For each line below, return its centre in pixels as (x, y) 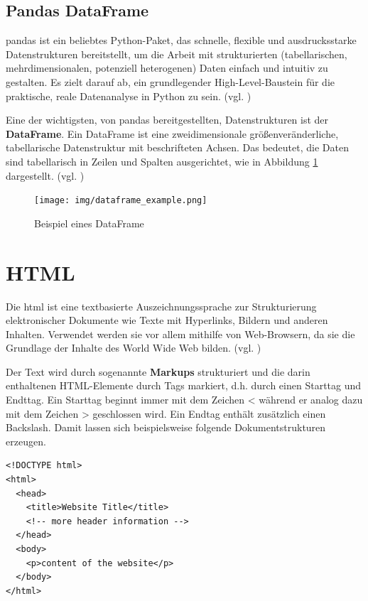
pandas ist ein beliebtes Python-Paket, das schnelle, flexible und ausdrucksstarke (181, 40)
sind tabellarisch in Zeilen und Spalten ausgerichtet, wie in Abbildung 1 (162, 161)
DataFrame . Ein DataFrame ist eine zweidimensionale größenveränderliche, (172, 133)
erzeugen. (26, 441)
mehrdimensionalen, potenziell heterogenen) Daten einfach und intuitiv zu (167, 68)
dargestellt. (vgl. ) (45, 175)
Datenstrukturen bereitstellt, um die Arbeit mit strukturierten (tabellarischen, (177, 54)
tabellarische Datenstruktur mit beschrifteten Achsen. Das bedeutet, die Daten (177, 147)
